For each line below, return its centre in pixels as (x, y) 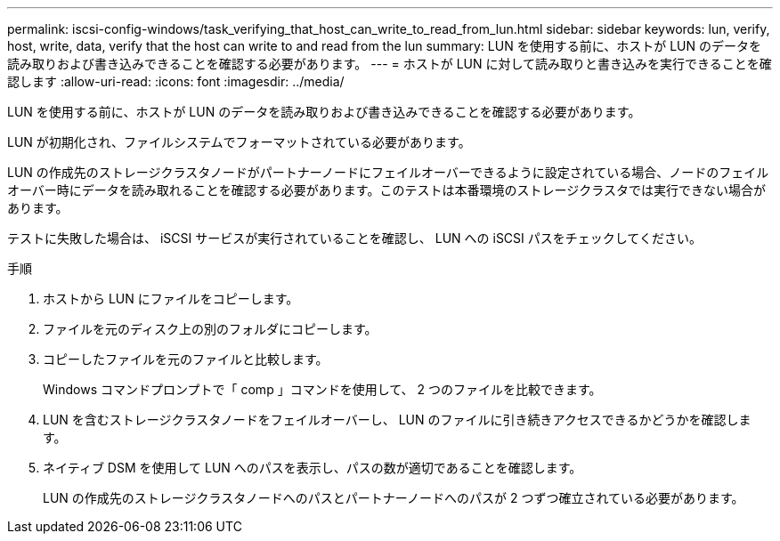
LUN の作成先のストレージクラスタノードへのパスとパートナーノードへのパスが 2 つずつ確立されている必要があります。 (394, 498)
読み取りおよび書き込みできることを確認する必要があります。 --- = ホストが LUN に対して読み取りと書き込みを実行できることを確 (390, 64)
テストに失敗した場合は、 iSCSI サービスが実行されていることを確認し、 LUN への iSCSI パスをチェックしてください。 (354, 238)
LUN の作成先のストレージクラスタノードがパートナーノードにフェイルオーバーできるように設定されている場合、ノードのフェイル (388, 172)
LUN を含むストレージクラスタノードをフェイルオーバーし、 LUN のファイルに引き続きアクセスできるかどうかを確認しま (397, 420)
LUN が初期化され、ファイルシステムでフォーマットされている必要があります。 (239, 142)
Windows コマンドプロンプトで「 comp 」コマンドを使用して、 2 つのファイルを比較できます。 (322, 389)
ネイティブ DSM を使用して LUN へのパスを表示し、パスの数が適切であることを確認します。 (313, 468)
